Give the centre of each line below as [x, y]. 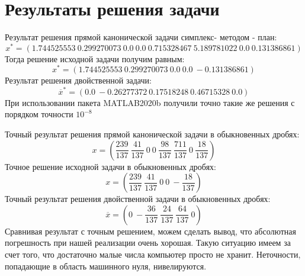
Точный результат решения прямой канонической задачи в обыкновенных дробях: [152, 134]
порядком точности [39, 114]
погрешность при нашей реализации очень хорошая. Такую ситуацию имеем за [148, 243]
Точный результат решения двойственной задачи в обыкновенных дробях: [138, 199]
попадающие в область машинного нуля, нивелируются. [106, 266]
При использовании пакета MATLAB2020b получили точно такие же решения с [150, 102]
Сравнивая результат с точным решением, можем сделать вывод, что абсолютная [150, 231]
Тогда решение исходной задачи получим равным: [95, 58]
